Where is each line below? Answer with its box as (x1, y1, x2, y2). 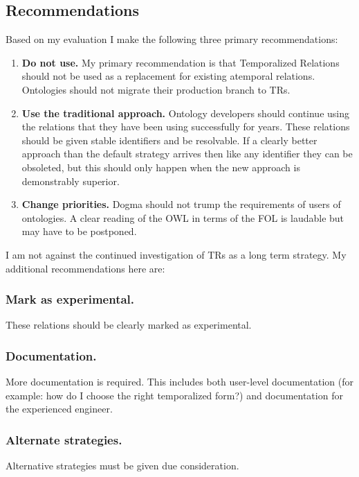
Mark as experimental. (6, 290, 135, 308)
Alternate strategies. (6, 431, 122, 448)
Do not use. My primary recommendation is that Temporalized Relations (21, 55, 340, 69)
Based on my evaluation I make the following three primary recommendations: (6, 32, 338, 46)
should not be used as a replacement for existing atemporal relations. (21, 69, 315, 83)
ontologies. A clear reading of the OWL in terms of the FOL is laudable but (21, 210, 344, 225)
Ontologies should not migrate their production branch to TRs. (21, 82, 291, 96)
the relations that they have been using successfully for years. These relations (21, 119, 350, 134)
